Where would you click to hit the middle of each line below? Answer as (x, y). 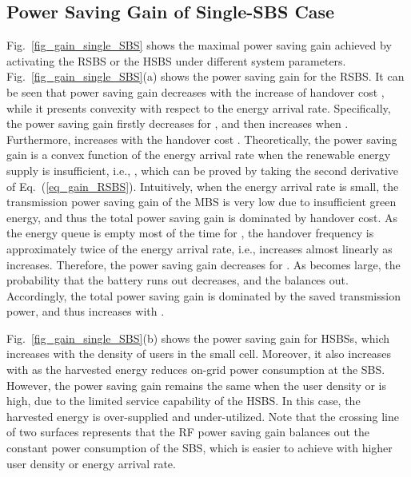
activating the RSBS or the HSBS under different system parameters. (176, 60)
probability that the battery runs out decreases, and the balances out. (178, 280)
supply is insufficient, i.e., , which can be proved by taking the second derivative (202, 170)
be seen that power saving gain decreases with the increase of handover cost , (196, 91)
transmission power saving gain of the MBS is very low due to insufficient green (202, 202)
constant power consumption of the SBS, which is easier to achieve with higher (200, 448)
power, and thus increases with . (86, 311)
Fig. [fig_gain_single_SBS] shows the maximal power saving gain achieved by (199, 45)
